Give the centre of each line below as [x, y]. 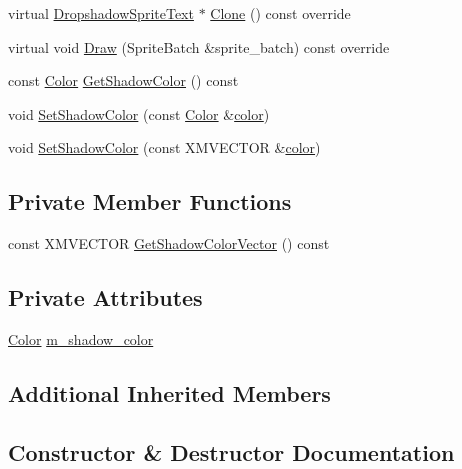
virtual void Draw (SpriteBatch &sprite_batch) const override [199, 46]
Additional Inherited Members [169, 392]
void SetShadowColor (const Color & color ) [139, 113]
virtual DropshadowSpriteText [101, 13]
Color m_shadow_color [81, 338]
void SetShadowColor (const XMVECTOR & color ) [164, 147]
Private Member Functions [150, 201]
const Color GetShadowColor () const [123, 80]
